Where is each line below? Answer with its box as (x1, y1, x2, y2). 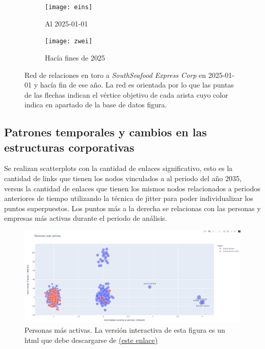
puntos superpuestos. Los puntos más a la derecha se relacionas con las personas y (4, 202, 261, 213)
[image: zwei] (45, 38, 93, 45)
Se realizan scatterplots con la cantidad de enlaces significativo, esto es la (4, 163, 233, 173)
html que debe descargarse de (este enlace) (24, 334, 158, 345)
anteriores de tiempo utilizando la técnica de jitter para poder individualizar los (4, 193, 253, 203)
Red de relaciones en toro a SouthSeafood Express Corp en (24, 69, 206, 80)
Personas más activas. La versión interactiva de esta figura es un (24, 325, 225, 335)
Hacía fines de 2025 (45, 52, 105, 63)
